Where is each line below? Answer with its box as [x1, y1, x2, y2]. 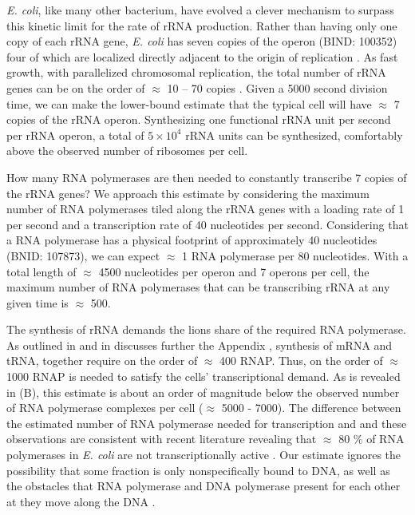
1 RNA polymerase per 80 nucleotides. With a [181, 247, 409, 263]
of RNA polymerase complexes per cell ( [6, 399, 204, 416]
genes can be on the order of [6, 79, 145, 96]
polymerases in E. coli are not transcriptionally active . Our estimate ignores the [6, 446, 401, 463]
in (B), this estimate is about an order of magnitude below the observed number [6, 383, 400, 400]
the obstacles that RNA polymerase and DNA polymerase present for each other [6, 477, 401, 494]
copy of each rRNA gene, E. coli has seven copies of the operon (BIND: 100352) [6, 33, 397, 50]
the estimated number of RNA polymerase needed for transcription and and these [6, 414, 407, 431]
